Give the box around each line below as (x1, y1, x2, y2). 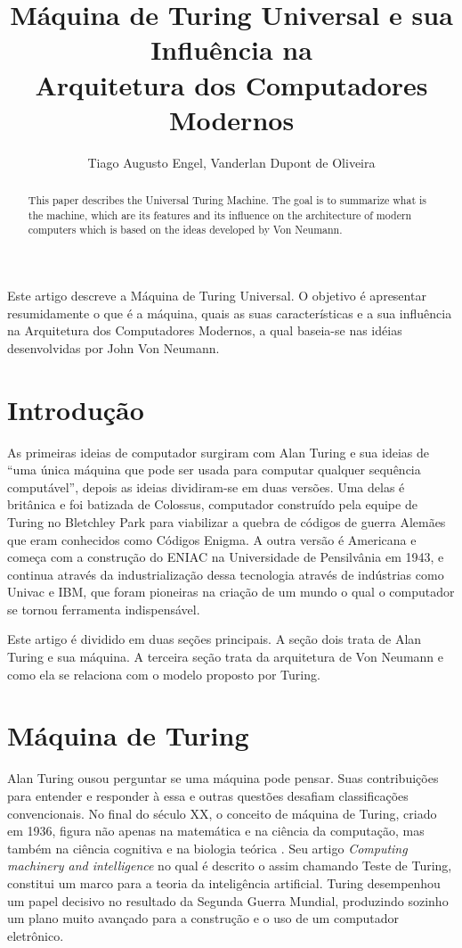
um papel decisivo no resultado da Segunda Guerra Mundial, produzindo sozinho (7, 891, 449, 910)
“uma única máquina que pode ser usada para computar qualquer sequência (7, 460, 421, 479)
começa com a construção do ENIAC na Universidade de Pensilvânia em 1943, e (7, 548, 444, 566)
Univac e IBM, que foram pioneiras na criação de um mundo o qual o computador (7, 582, 455, 601)
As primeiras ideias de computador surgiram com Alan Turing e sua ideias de (7, 442, 429, 461)
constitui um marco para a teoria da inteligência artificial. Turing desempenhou (7, 873, 441, 892)
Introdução (7, 391, 144, 427)
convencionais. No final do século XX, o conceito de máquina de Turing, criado (7, 804, 437, 822)
